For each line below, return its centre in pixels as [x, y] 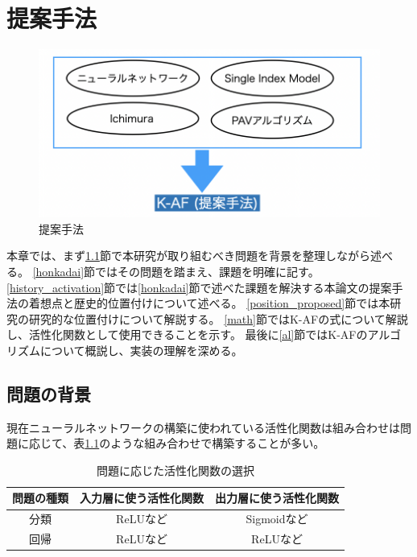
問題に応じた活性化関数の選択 [175, 470]
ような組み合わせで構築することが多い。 [218, 443]
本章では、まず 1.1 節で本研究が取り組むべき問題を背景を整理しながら [188, 256]
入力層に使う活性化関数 [142, 498]
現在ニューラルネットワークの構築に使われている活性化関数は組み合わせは [203, 427]
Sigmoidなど [277, 519]
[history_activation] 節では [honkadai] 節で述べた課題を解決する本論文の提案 [199, 287]
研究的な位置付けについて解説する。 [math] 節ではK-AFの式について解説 [218, 318]
